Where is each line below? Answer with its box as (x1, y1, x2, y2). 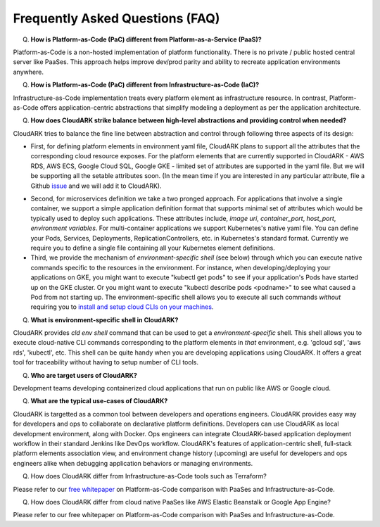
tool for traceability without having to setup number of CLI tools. (13, 358, 198, 367)
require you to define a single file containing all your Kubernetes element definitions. (30, 243, 276, 252)
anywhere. (13, 68, 44, 76)
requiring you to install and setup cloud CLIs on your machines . (30, 303, 214, 311)
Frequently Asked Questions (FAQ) (13, 11, 220, 26)
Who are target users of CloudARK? (30, 371, 137, 379)
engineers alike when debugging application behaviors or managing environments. (13, 459, 253, 467)
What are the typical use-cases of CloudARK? (30, 397, 168, 405)
